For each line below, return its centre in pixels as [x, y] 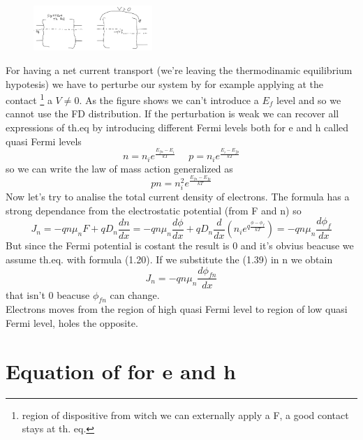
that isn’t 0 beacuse [48, 294]
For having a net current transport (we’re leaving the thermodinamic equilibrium [179, 70]
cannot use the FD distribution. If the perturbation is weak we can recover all [172, 113]
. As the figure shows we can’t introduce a [169, 100]
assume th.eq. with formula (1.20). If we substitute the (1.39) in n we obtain [169, 259]
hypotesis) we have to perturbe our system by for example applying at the [165, 83]
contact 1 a [29, 99]
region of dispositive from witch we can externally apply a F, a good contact [185, 415]
